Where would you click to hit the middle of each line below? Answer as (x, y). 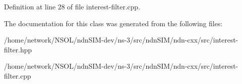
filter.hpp (18, 49)
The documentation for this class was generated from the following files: (113, 23)
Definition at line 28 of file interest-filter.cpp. (72, 6)
